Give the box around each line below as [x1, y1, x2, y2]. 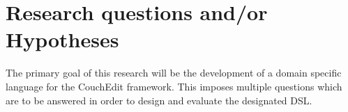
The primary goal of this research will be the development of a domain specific [6, 65, 342, 80]
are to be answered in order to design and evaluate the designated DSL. [6, 93, 312, 107]
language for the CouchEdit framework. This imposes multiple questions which [6, 79, 342, 93]
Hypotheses [6, 25, 119, 54]
